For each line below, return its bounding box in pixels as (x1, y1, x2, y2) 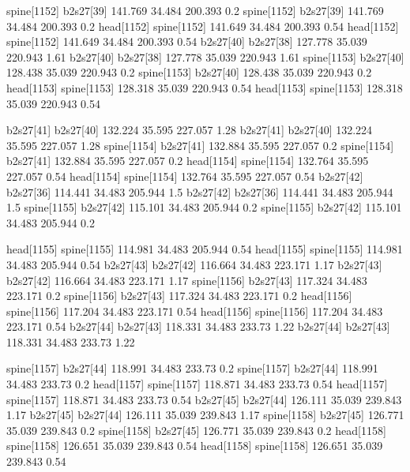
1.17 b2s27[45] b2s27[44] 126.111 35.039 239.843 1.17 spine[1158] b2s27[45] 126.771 (6, 406, 404, 423)
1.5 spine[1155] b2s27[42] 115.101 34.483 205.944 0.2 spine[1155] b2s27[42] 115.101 (6, 199, 402, 215)
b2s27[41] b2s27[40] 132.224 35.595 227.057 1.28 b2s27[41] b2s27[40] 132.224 (6, 122, 373, 138)
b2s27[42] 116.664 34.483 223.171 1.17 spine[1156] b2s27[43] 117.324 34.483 (6, 272, 367, 288)
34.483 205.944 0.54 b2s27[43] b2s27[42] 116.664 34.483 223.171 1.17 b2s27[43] (6, 256, 382, 272)
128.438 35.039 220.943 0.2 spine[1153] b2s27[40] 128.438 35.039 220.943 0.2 (6, 64, 372, 81)
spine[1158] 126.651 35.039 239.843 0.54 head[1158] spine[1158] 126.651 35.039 (6, 437, 383, 454)
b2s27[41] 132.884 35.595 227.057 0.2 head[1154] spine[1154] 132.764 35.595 (6, 152, 369, 169)
